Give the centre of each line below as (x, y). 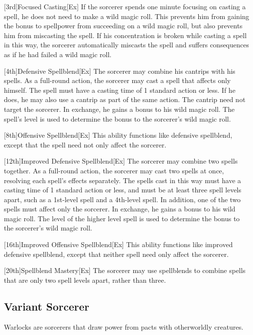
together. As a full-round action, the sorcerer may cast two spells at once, (114, 170)
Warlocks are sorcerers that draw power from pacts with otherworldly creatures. (124, 326)
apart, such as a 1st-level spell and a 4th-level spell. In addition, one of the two (122, 199)
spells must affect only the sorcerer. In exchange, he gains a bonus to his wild (120, 209)
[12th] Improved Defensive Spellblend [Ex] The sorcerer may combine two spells (121, 161)
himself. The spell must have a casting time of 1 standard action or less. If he (120, 90)
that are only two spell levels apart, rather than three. (85, 280)
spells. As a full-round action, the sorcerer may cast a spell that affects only (117, 80)
